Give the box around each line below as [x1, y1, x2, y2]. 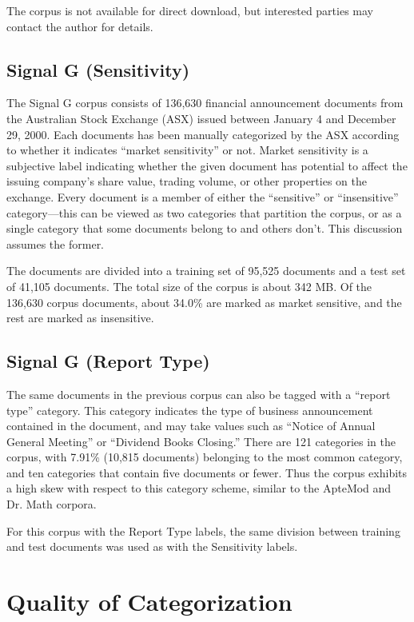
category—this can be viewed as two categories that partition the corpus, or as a [6, 204, 402, 221]
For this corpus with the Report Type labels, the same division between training [6, 522, 400, 539]
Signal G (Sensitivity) [6, 57, 190, 82]
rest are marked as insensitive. [6, 309, 154, 326]
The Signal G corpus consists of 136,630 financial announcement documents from [6, 94, 404, 111]
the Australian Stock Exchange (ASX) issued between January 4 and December [6, 110, 396, 126]
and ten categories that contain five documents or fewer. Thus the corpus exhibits [6, 464, 408, 480]
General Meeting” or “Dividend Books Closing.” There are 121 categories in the [6, 433, 396, 449]
